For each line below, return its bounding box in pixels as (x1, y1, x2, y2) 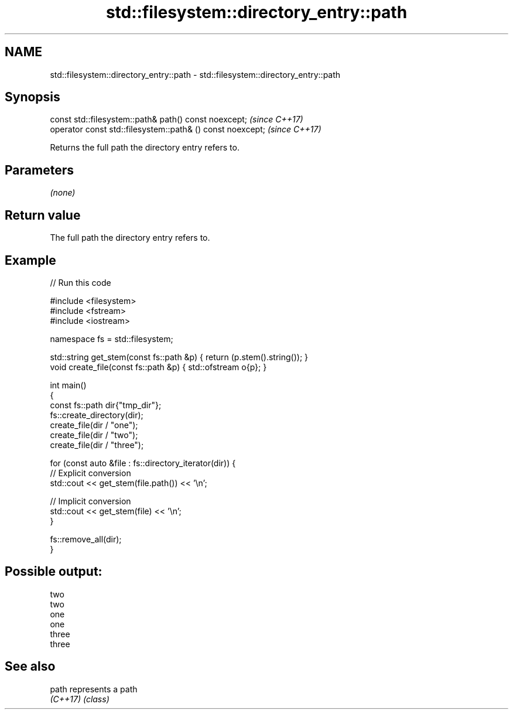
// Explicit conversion (50, 467, 131, 478)
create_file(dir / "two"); (50, 429, 138, 440)
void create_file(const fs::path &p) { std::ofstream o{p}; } (50, 361, 267, 372)
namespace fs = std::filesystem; (50, 333, 173, 344)
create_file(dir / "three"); (50, 439, 144, 450)
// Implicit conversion (50, 496, 131, 506)
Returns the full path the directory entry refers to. (50, 142, 240, 153)
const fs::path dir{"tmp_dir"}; (50, 399, 162, 410)
